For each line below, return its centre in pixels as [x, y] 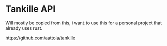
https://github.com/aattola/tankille [40, 38]
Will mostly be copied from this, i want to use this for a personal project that [84, 23]
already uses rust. [24, 28]
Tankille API [30, 9]
